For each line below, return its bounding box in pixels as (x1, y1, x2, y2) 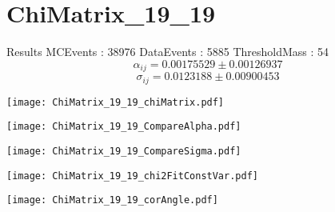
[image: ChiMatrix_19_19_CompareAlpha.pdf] (6, 121, 241, 133)
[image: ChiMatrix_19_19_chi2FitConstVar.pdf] (6, 170, 258, 182)
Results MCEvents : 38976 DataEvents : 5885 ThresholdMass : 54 (6, 43, 329, 60)
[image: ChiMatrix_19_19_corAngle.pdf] (6, 194, 218, 206)
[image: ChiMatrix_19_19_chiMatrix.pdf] (6, 96, 225, 108)
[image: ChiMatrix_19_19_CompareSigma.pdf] (6, 145, 241, 157)
